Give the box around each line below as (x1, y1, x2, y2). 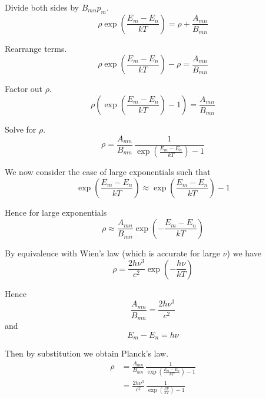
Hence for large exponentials (5, 206, 107, 219)
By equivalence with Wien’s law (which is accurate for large (5, 246, 220, 259)
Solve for (5, 123, 36, 135)
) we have (227, 246, 261, 259)
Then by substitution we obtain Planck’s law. (5, 347, 169, 360)
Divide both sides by (5, 1, 79, 13)
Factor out (5, 83, 43, 95)
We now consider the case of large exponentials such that (5, 166, 211, 178)
